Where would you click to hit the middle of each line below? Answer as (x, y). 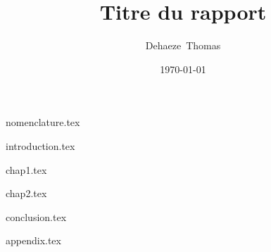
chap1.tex (26, 169)
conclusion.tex (36, 216)
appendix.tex (33, 240)
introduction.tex (40, 145)
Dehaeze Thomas (183, 45)
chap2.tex (26, 193)
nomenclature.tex (43, 122)
